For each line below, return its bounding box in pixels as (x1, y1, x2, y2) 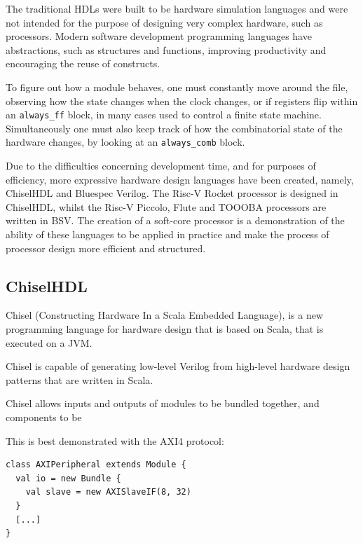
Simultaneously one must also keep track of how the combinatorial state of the (6, 121, 343, 135)
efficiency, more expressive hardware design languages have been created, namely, (6, 172, 354, 186)
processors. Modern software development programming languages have (6, 29, 312, 43)
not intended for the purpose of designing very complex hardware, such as (6, 15, 323, 29)
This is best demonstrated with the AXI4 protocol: (6, 433, 224, 448)
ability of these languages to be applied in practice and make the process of (6, 227, 329, 242)
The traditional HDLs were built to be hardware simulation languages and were (6, 1, 348, 15)
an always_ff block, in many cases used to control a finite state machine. (6, 107, 322, 122)
